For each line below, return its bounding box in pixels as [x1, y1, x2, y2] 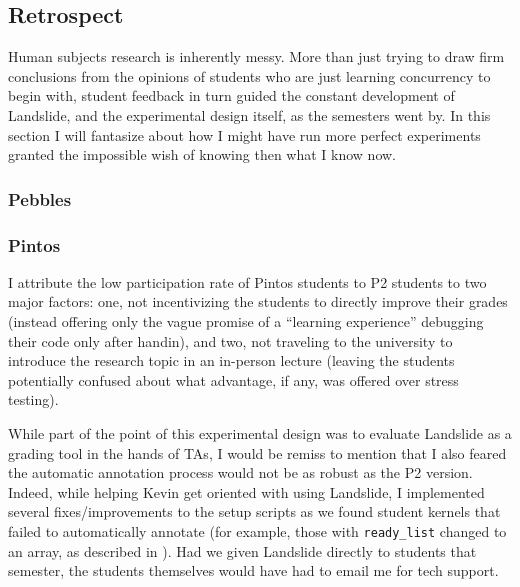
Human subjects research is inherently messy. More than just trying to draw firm [8, 46, 505, 67]
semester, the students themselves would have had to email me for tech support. [8, 560, 499, 581]
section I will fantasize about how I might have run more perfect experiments [8, 124, 481, 145]
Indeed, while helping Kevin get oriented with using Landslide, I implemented [8, 481, 485, 502]
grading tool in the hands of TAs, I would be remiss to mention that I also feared [8, 442, 507, 463]
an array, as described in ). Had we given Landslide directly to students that [8, 540, 477, 561]
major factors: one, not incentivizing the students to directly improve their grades [8, 291, 508, 312]
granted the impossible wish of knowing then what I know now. [8, 144, 396, 165]
